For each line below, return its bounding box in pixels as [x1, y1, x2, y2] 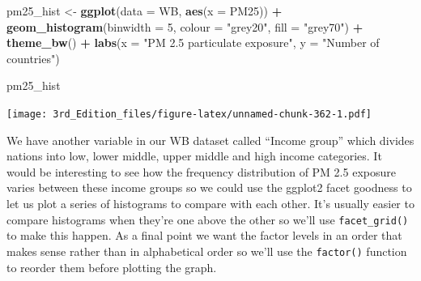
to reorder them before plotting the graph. [6, 258, 217, 275]
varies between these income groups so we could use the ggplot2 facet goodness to [6, 179, 412, 196]
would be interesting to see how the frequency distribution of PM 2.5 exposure [6, 163, 396, 180]
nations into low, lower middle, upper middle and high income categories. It [6, 147, 382, 164]
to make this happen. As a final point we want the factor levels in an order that [6, 227, 402, 244]
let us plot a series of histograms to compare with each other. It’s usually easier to [6, 195, 415, 211]
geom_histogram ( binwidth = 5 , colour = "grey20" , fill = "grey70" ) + [6, 18, 364, 35]
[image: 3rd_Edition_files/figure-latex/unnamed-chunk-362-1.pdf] [6, 108, 372, 120]
